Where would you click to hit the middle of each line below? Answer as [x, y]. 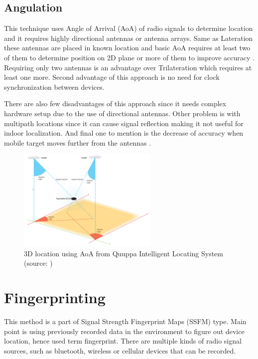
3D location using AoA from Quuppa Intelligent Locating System [124, 253]
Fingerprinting [55, 297]
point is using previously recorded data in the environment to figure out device [124, 331]
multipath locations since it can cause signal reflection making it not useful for [124, 123]
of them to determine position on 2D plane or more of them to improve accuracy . [129, 57]
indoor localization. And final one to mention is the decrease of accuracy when [124, 133]
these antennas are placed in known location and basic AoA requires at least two [127, 48]
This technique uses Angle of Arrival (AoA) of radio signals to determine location [129, 28]
